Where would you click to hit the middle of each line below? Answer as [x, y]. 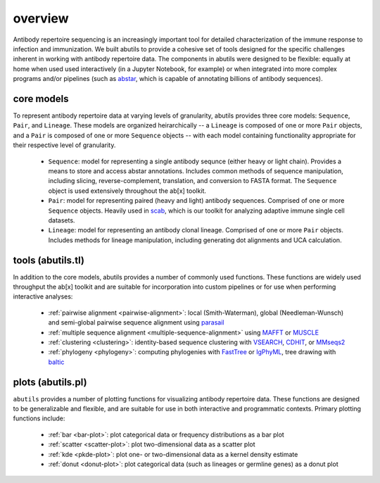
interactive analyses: [43, 296]
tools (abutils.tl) [49, 260]
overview [41, 18]
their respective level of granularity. [64, 145]
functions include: [39, 418]
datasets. [62, 220]
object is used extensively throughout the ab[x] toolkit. [127, 191]
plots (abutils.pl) [50, 382]
